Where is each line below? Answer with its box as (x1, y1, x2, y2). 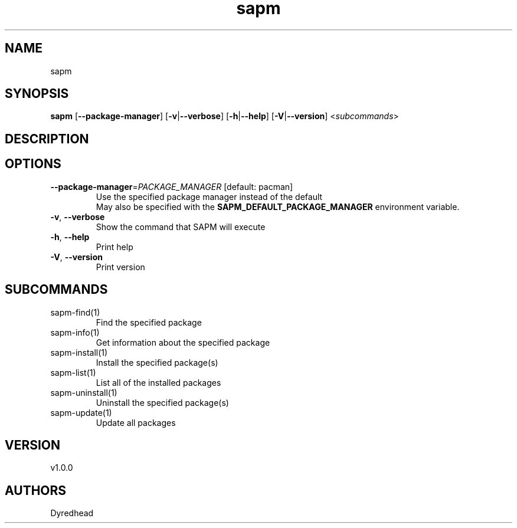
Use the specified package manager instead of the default (96, 191, 323, 202)
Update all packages (96, 417, 176, 428)
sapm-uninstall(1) (50, 387, 117, 398)
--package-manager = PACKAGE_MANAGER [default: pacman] (50, 181, 293, 192)
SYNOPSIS (5, 86, 69, 101)
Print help (96, 241, 133, 252)
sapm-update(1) (50, 407, 112, 418)
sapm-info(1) (50, 327, 100, 337)
